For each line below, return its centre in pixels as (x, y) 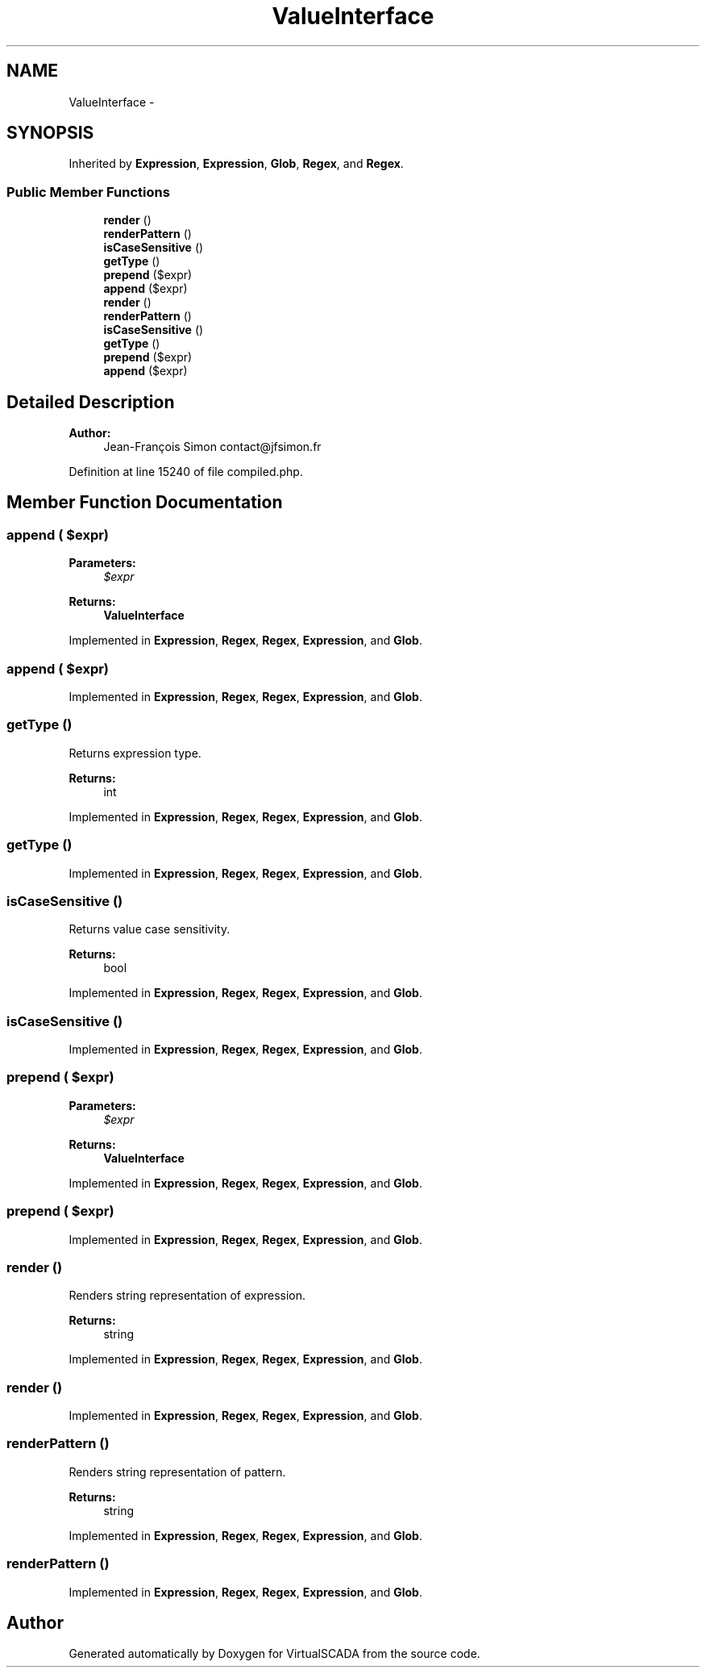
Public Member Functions (88, 192)
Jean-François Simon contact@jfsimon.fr (212, 447)
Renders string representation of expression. (187, 1296)
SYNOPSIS (50, 133)
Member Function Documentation (145, 503)
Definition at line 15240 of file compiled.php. (186, 472)
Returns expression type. (135, 753)
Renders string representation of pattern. (177, 1472)
